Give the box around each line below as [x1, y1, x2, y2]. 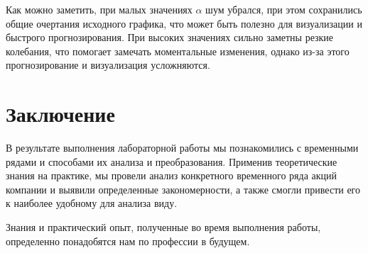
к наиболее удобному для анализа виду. [6, 196, 178, 210]
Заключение [6, 99, 115, 128]
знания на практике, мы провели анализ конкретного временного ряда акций [6, 168, 337, 183]
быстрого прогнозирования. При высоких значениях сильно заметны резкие [6, 30, 334, 45]
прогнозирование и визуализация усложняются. [6, 57, 210, 72]
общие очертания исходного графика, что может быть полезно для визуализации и [6, 16, 362, 30]
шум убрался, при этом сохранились [205, 2, 362, 16]
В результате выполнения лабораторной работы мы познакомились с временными [6, 140, 359, 155]
